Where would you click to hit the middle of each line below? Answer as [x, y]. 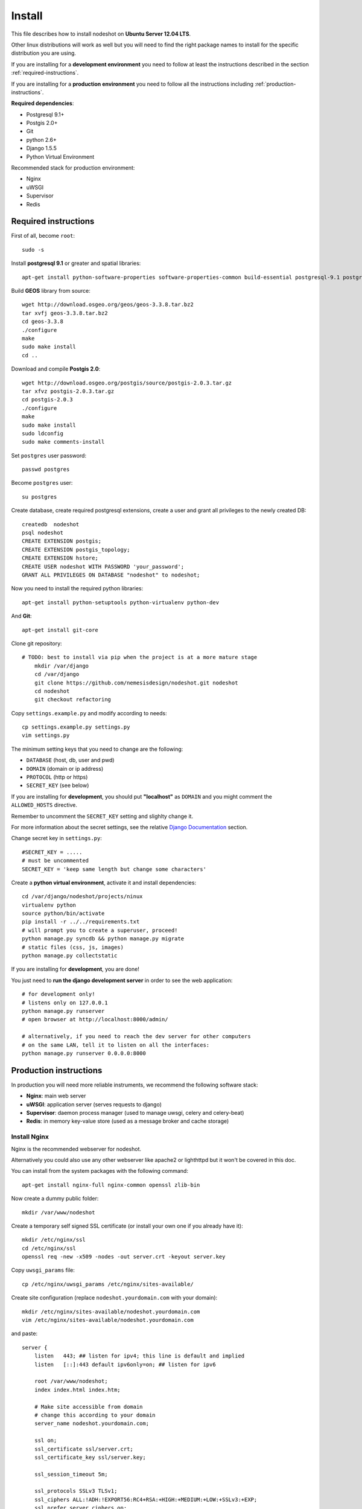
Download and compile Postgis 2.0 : [56, 369]
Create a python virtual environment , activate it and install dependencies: [103, 882]
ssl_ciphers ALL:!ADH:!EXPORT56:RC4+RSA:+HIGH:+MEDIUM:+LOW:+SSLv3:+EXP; [146, 1499]
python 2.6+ [41, 139]
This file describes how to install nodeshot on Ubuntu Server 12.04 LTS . [101, 34]
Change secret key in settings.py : [57, 838]
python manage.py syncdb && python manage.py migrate [103, 939]
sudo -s [33, 250]
